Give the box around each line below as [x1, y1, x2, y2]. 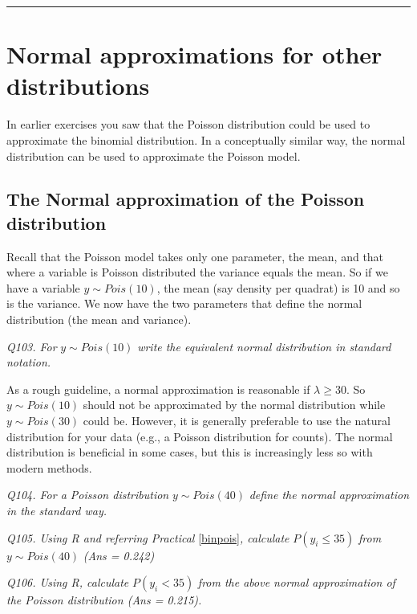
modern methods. [6, 459, 92, 476]
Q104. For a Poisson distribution [6, 486, 169, 503]
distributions [6, 69, 150, 102]
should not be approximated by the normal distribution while [83, 396, 386, 413]
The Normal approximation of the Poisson [6, 186, 365, 211]
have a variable [6, 279, 80, 296]
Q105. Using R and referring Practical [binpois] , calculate [6, 529, 289, 546]
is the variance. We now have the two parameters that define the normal [6, 295, 362, 312]
